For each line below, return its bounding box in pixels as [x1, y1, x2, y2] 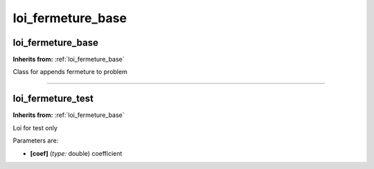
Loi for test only [12, 123, 58, 132]
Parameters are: [12, 136, 59, 145]
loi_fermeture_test [12, 93, 93, 105]
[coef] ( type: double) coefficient [30, 149, 123, 157]
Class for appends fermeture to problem [12, 68, 127, 76]
